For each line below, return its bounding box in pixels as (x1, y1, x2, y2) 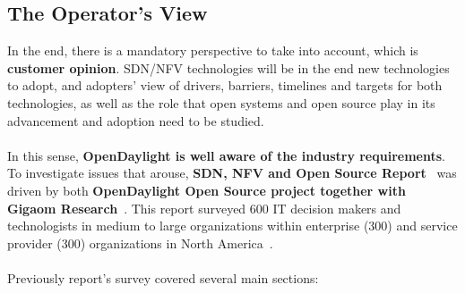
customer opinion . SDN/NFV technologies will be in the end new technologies (7, 58, 450, 77)
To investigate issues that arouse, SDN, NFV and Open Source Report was (7, 163, 457, 182)
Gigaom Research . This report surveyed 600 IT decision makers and (7, 198, 401, 217)
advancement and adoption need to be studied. (7, 111, 264, 130)
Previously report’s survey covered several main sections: (7, 268, 319, 287)
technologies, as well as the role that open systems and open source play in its (7, 93, 435, 112)
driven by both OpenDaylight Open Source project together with (7, 180, 406, 199)
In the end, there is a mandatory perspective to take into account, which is (7, 41, 418, 60)
